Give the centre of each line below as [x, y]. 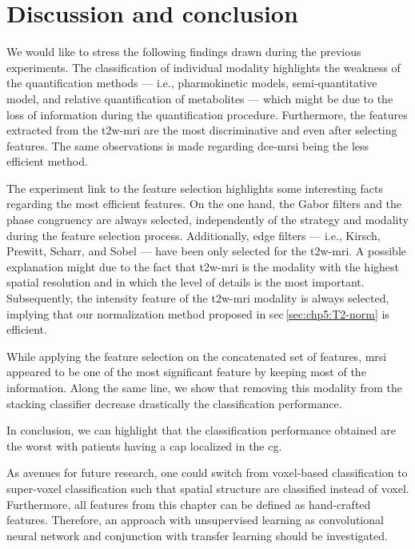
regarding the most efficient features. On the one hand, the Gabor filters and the [204, 204]
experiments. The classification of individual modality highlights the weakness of [204, 67]
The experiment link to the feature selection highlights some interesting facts [195, 188]
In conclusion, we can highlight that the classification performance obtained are [201, 430]
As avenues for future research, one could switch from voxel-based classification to [207, 473]
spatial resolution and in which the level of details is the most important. [186, 282]
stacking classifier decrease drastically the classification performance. [174, 403]
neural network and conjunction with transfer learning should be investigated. [197, 535]
